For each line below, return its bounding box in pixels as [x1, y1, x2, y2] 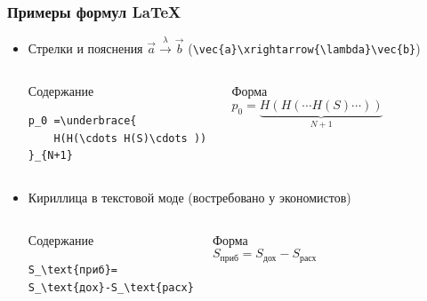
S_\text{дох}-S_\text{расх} [28, 281, 194, 294]
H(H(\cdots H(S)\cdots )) [53, 131, 207, 145]
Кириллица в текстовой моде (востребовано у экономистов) [28, 188, 351, 207]
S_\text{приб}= [28, 264, 118, 277]
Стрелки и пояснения [28, 39, 143, 58]
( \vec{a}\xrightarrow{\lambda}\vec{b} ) [188, 39, 421, 58]
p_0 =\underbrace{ [28, 115, 137, 128]
